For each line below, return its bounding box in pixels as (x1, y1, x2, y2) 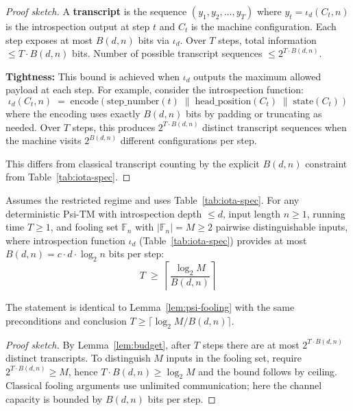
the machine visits (5, 133, 82, 148)
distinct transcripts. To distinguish (5, 351, 151, 365)
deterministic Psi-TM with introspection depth (5, 206, 202, 220)
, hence (68, 364, 98, 378)
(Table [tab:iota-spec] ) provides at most (138, 233, 307, 247)
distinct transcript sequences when (202, 119, 347, 134)
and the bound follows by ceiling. (198, 364, 337, 378)
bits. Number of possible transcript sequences (72, 46, 263, 60)
